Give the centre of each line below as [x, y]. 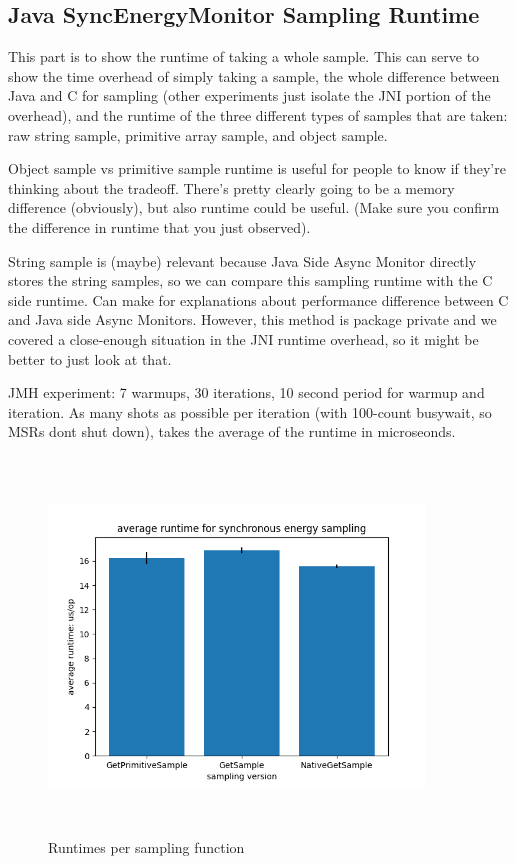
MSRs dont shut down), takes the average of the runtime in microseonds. [232, 431]
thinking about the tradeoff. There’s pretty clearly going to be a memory [231, 187]
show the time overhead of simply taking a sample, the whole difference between [254, 75]
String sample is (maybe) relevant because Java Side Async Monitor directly [242, 260]
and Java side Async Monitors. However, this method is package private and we [252, 319]
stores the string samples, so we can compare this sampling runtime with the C [250, 280]
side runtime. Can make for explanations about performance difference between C [258, 299]
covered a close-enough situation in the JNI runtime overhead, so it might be [243, 338]
